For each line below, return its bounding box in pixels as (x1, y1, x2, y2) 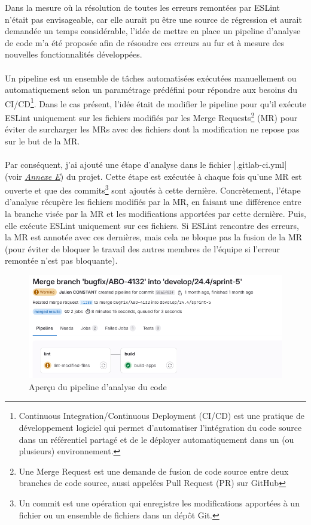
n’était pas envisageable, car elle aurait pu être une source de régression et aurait (5, 13, 302, 25)
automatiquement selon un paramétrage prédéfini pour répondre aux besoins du (5, 83, 297, 96)
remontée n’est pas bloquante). (5, 254, 118, 267)
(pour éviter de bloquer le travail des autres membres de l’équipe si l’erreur (5, 242, 280, 255)
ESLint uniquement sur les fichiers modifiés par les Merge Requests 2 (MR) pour (5, 110, 298, 123)
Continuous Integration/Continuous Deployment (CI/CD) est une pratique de (19, 409, 304, 422)
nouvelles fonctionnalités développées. (5, 48, 142, 61)
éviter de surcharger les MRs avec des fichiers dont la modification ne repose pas (5, 123, 300, 135)
